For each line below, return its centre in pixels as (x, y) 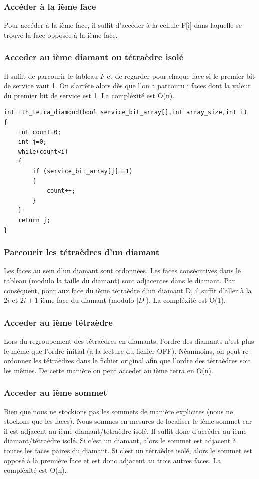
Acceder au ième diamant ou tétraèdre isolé (94, 57)
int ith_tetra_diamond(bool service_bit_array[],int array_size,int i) (126, 113)
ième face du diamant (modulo (87, 300)
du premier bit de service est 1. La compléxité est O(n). (89, 95)
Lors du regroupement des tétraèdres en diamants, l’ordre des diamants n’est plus (129, 341)
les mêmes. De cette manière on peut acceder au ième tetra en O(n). (109, 370)
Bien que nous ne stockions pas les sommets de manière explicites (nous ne (119, 411)
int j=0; (32, 142)
